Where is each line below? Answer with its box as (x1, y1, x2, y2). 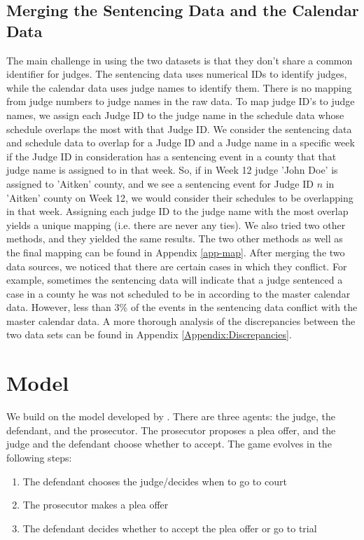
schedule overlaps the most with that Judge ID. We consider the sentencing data (6, 121, 352, 136)
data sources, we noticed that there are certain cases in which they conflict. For (6, 258, 347, 273)
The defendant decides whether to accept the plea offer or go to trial (22, 520, 317, 535)
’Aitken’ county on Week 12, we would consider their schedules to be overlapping (6, 190, 353, 205)
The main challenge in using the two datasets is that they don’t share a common (6, 53, 353, 67)
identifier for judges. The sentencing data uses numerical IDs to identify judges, (6, 67, 347, 81)
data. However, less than (6, 300, 111, 314)
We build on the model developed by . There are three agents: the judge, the (6, 409, 335, 424)
